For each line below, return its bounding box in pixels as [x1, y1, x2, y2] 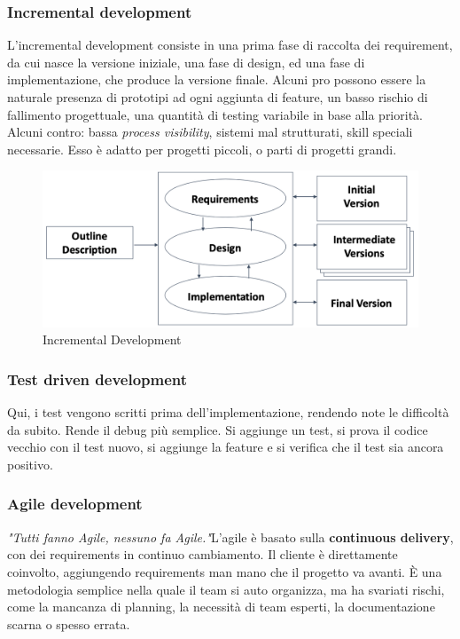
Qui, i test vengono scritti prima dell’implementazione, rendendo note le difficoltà [7, 403, 449, 422]
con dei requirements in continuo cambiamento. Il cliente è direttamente [7, 545, 398, 564]
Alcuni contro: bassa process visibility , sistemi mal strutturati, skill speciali [7, 122, 413, 141]
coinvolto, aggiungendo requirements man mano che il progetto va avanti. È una [7, 562, 442, 580]
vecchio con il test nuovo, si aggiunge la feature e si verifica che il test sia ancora [7, 438, 444, 456]
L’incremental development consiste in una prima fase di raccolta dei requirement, [7, 35, 453, 54]
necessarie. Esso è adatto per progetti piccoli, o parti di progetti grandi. [7, 139, 397, 158]
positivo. [7, 454, 53, 473]
